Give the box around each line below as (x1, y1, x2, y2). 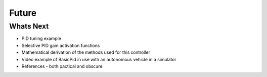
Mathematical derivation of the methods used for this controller (21, 49, 150, 55)
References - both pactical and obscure (21, 63, 103, 69)
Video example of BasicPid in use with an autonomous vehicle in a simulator (21, 56, 177, 62)
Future (9, 7, 37, 18)
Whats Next (9, 22, 49, 31)
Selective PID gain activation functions (21, 42, 100, 48)
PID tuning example (21, 36, 61, 41)
